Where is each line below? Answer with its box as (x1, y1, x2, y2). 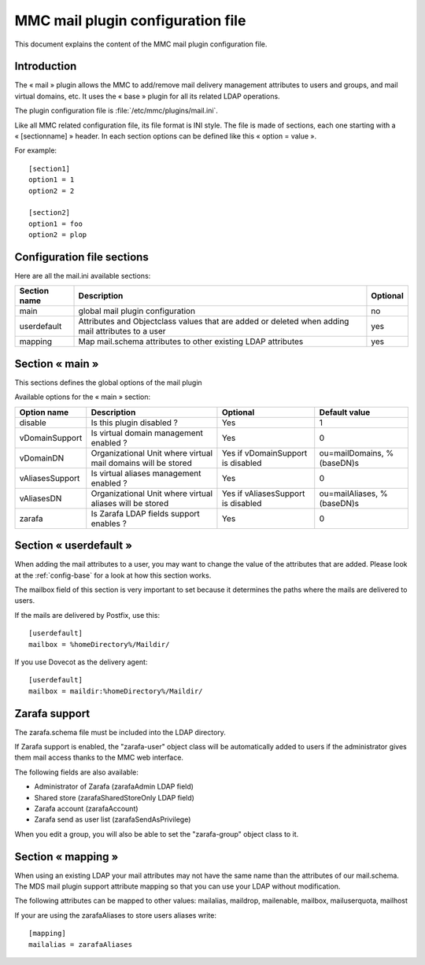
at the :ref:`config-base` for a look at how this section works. (14, 571, 212, 580)
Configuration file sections (14, 250, 149, 264)
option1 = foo (28, 219, 83, 228)
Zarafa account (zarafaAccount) (34, 804, 139, 814)
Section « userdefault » (14, 539, 133, 553)
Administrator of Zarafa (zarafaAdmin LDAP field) (34, 782, 194, 791)
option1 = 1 (28, 176, 75, 184)
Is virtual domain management (91, 427, 204, 438)
